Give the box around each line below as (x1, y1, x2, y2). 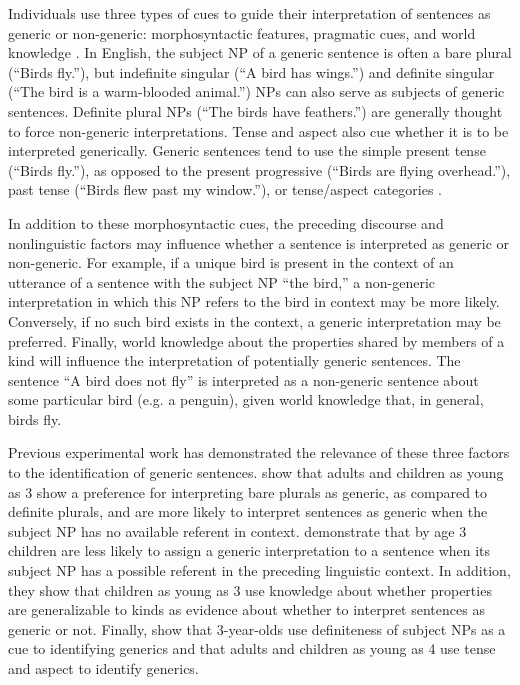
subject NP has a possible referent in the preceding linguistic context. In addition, (8, 560, 511, 581)
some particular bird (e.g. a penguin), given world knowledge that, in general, (8, 389, 484, 410)
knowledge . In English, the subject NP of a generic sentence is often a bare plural (8, 42, 512, 63)
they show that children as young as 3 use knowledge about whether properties (8, 579, 492, 600)
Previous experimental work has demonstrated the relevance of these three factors (8, 442, 510, 463)
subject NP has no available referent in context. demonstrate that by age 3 (8, 520, 467, 541)
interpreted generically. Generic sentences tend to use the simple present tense (8, 140, 486, 161)
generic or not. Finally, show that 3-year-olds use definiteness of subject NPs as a (8, 618, 506, 639)
